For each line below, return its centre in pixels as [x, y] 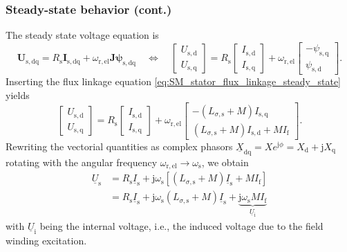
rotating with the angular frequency [82, 162]
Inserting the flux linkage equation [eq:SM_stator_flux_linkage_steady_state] [173, 81]
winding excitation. [46, 240]
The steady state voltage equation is [82, 35]
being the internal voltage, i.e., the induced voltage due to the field [181, 225]
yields [18, 95]
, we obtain [225, 162]
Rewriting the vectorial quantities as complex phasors [119, 146]
